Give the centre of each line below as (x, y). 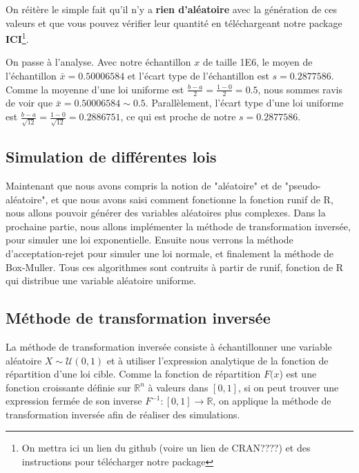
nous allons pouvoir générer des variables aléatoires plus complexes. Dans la (166, 213)
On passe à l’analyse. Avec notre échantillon (98, 62)
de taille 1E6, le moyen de (258, 62)
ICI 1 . (17, 38)
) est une (298, 374)
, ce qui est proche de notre (178, 117)
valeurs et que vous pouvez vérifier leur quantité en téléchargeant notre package (174, 22)
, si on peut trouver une (288, 387)
